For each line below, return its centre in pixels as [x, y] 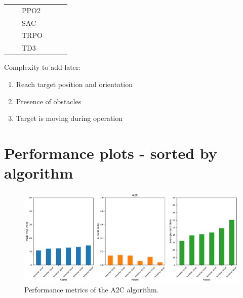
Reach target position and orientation [74, 84]
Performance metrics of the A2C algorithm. [92, 290]
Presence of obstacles [49, 101]
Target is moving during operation [69, 118]
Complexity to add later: [43, 67]
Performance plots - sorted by [111, 153]
